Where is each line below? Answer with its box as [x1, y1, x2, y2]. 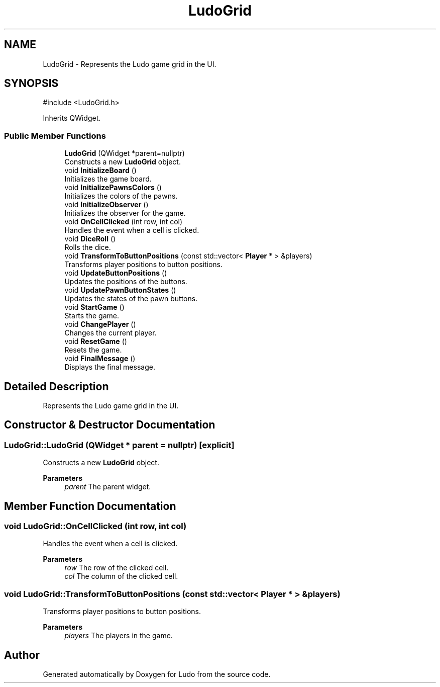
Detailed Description [4, 380, 109, 393]
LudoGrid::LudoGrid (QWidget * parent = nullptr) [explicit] [4, 440, 235, 450]
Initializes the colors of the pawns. [64, 192, 178, 201]
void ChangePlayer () [64, 320, 136, 329]
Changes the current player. [64, 328, 157, 337]
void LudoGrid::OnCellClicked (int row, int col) [4, 521, 187, 532]
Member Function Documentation [4, 499, 176, 512]
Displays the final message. [64, 363, 155, 372]
